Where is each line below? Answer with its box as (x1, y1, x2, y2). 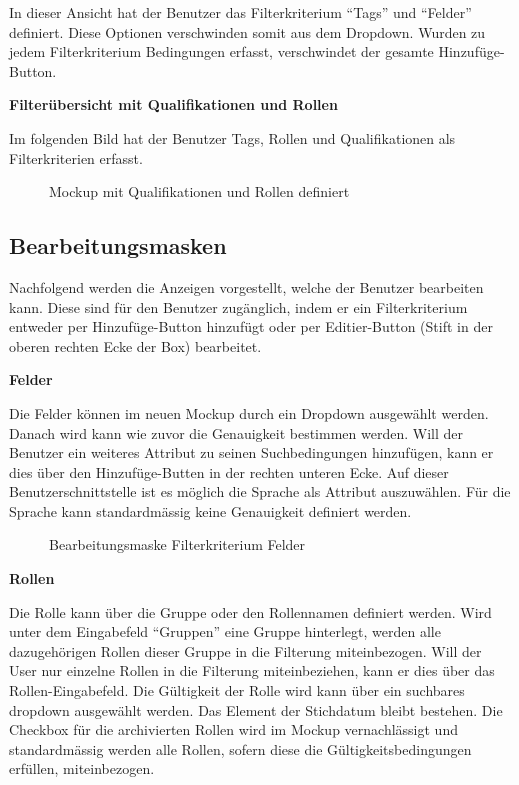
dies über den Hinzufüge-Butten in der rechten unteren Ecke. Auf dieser (9, 461, 449, 482)
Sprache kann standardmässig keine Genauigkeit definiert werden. (9, 500, 412, 521)
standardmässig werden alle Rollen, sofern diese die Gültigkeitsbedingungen (9, 738, 472, 759)
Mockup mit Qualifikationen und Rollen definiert (49, 181, 350, 202)
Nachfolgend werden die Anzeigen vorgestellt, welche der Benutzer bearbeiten (9, 276, 484, 297)
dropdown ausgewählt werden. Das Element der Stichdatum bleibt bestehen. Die (9, 699, 503, 720)
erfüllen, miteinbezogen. (9, 758, 155, 779)
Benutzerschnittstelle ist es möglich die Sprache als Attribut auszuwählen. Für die (9, 481, 511, 502)
